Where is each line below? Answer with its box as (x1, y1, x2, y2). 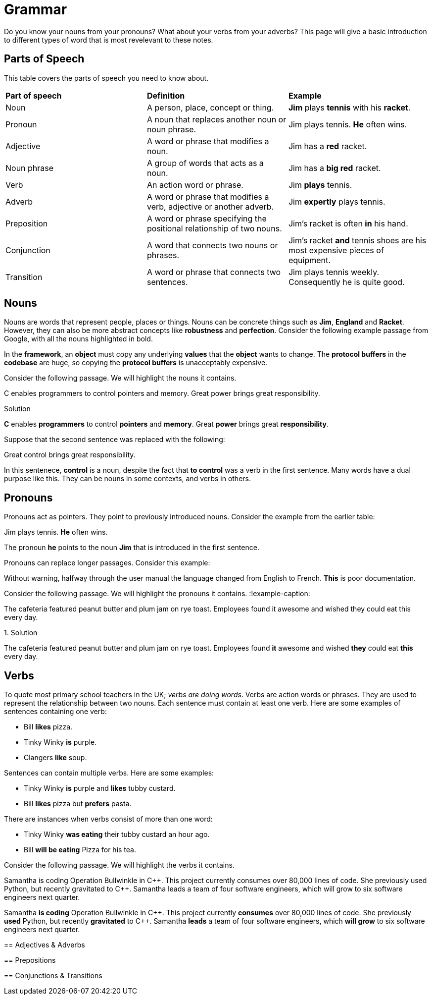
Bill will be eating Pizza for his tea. (24, 845, 136, 854)
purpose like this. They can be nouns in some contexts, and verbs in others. (4, 474, 251, 483)
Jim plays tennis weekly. (288, 267, 380, 277)
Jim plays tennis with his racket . (288, 102, 411, 112)
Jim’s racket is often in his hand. (288, 218, 408, 228)
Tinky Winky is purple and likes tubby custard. (24, 784, 176, 793)
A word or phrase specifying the (146, 213, 267, 223)
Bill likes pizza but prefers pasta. (24, 799, 132, 808)
